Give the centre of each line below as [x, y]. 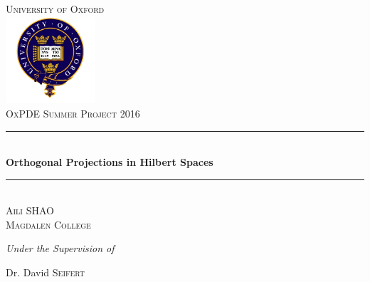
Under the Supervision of [60, 248]
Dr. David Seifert [46, 272]
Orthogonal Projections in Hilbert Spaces [110, 162]
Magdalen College [48, 224]
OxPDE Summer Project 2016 [73, 113]
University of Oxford [55, 9]
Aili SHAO [30, 210]
